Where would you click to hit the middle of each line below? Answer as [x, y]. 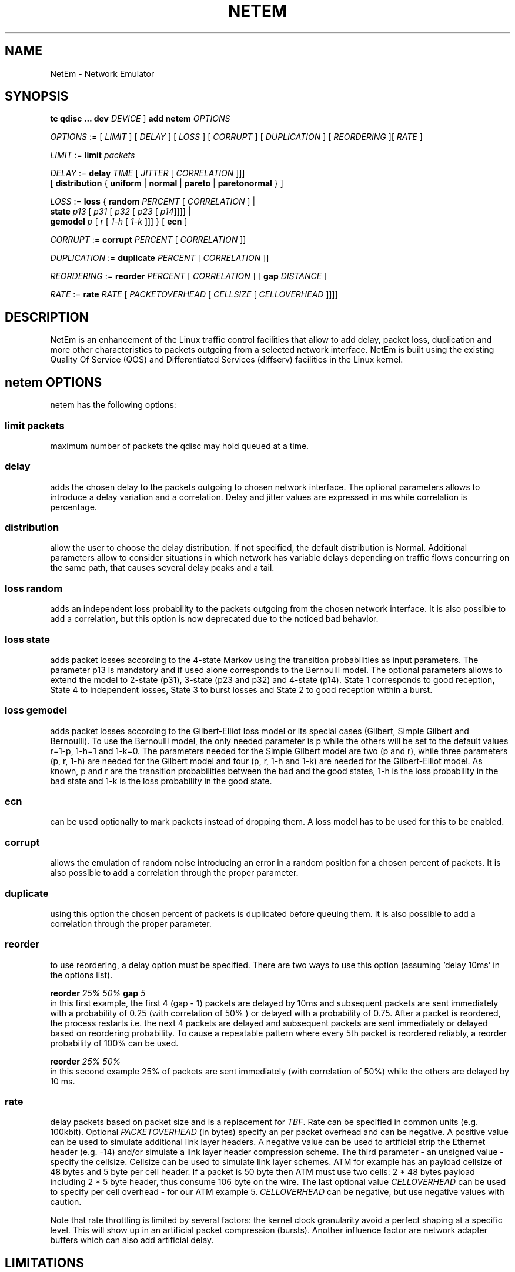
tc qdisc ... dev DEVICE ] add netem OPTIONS [140, 119]
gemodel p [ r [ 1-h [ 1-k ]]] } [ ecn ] [119, 222]
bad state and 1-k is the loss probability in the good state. [161, 781]
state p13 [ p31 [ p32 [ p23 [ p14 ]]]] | [121, 212]
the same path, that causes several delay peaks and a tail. [162, 568]
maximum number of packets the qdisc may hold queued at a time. [180, 446]
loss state [27, 639]
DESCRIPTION [47, 317]
